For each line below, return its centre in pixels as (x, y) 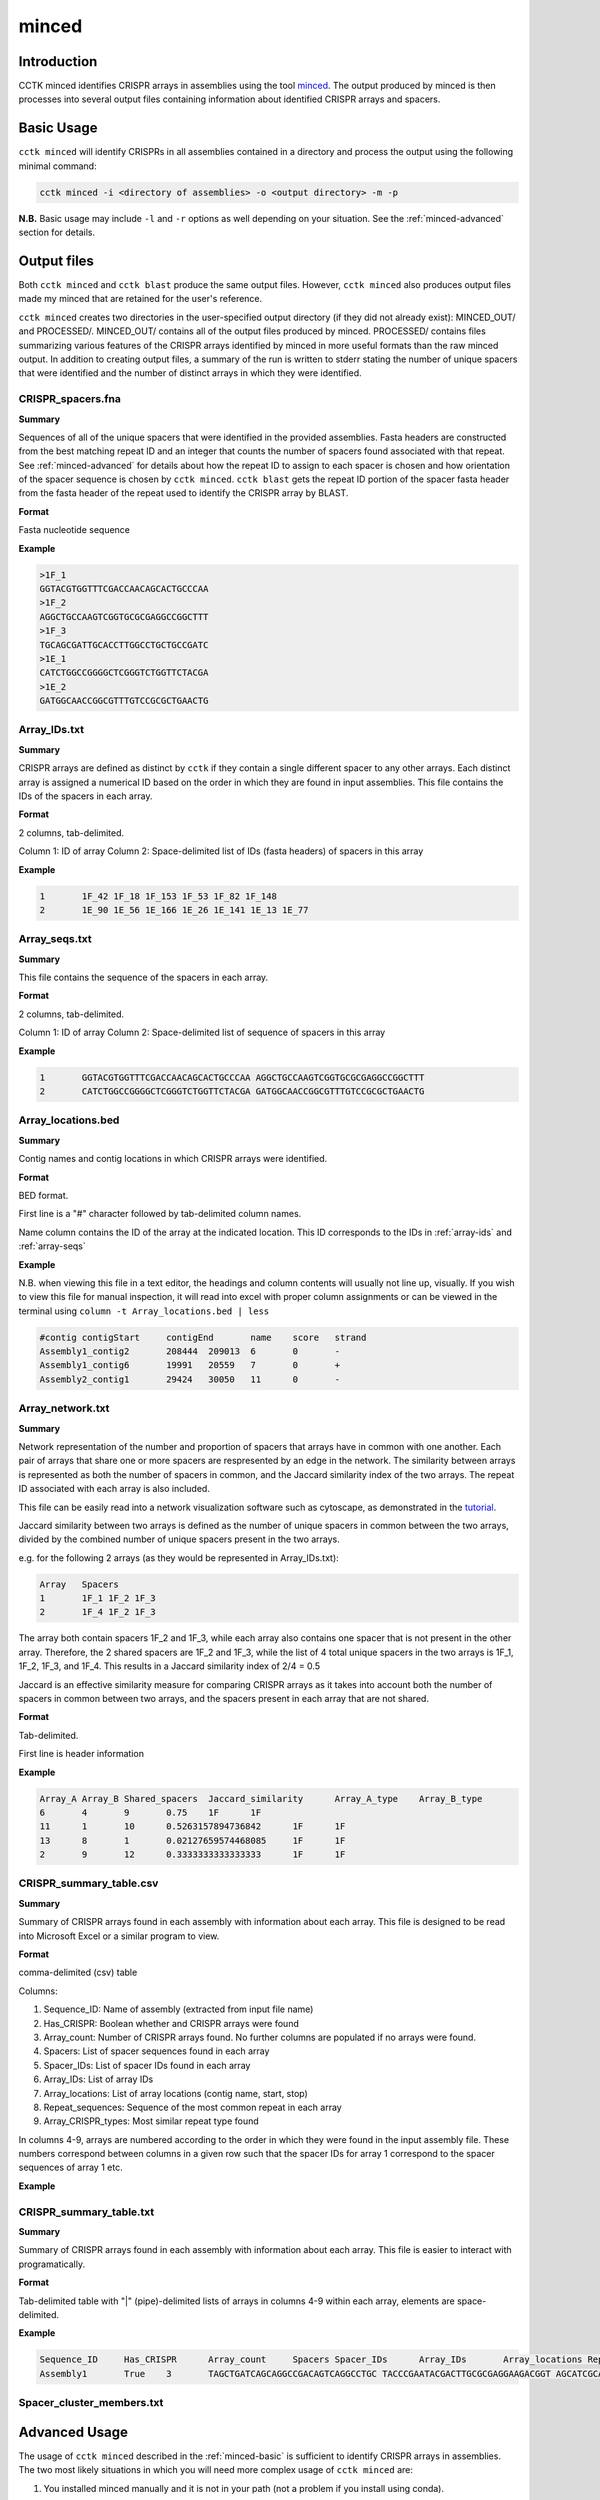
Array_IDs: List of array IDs (98, 2079)
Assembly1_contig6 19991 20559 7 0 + (190, 1365)
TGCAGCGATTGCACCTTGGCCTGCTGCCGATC (124, 644)
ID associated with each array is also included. (114, 1489)
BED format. (43, 1195)
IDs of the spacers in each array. (85, 796)
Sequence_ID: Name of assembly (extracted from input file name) (178, 2009)
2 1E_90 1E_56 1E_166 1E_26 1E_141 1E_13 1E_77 (174, 909)
